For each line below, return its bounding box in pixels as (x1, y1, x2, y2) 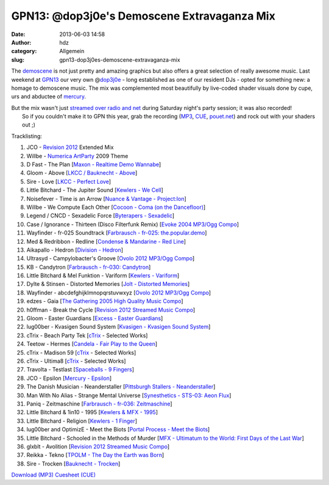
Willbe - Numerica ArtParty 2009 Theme (26, 152, 129, 159)
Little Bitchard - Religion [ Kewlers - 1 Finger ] (26, 417, 137, 425)
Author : (11, 38, 32, 46)
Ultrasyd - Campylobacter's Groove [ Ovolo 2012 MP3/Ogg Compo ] (26, 255, 195, 262)
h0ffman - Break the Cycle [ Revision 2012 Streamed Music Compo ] (26, 306, 196, 313)
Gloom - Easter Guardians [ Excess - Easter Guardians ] (26, 315, 163, 322)
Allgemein (59, 48, 85, 55)
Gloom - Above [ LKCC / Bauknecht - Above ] (26, 169, 138, 177)
